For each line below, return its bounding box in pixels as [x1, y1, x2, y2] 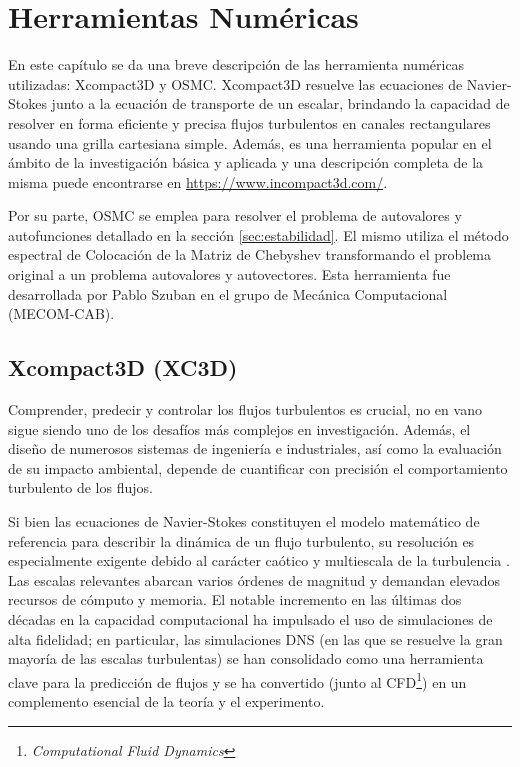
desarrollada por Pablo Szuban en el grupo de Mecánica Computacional [8, 283, 448, 304]
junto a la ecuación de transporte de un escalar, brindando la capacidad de [51, 93, 510, 114]
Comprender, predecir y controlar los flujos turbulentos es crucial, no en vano [8, 399, 482, 420]
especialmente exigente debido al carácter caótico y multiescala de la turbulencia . [8, 550, 510, 571]
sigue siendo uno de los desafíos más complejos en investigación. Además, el [8, 418, 471, 439]
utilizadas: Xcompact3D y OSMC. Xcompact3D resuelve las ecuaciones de [8, 73, 463, 94]
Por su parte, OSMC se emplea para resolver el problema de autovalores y [8, 205, 462, 226]
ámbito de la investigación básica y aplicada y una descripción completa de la [8, 152, 484, 173]
